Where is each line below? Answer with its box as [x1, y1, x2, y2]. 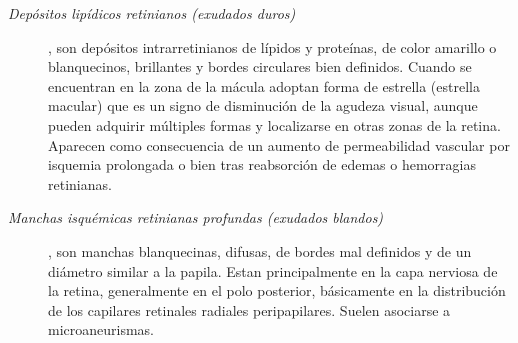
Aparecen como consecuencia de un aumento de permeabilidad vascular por [48, 134, 510, 155]
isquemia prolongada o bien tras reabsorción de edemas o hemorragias [48, 154, 476, 175]
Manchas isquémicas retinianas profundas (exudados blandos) [8, 207, 384, 228]
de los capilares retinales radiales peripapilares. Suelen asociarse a [48, 299, 451, 320]
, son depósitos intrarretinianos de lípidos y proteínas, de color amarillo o [48, 36, 497, 57]
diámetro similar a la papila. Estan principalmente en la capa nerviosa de [48, 260, 498, 281]
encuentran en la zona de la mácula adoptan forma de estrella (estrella [48, 75, 480, 96]
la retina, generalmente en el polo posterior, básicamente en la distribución [48, 280, 506, 301]
